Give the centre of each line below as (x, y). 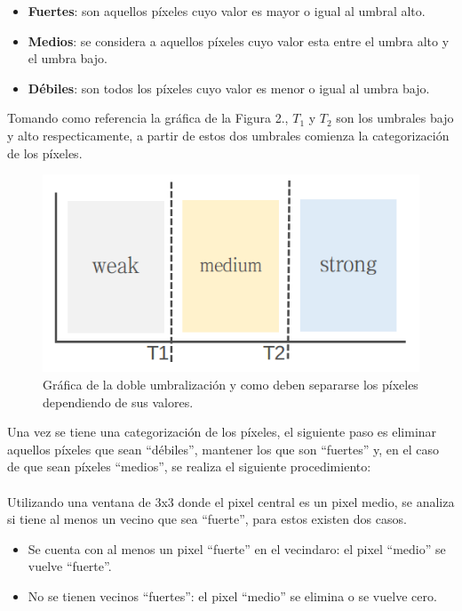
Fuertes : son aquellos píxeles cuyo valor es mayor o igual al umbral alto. (227, 11)
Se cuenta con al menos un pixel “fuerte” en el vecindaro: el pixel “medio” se (237, 548)
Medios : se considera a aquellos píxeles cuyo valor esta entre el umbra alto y (239, 40)
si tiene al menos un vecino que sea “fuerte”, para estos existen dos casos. (207, 519)
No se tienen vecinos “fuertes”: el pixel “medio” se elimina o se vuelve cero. (232, 595)
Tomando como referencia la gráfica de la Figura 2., (148, 118)
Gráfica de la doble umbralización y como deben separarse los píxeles (231, 384)
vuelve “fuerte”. (70, 566)
